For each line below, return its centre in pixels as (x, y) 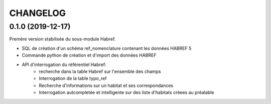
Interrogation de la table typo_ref (73, 78)
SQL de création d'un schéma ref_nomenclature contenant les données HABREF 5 (107, 48)
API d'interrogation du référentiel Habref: (64, 64)
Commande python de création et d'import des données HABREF (89, 55)
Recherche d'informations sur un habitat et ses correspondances (106, 85)
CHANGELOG (38, 13)
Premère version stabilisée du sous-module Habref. (62, 39)
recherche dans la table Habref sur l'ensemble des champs (100, 71)
